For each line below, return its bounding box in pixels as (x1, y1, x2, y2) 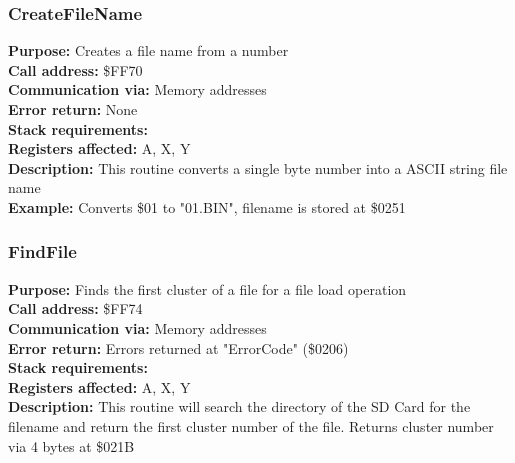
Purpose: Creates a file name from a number (8, 40, 289, 61)
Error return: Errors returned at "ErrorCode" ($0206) (8, 337, 349, 358)
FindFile (8, 239, 77, 264)
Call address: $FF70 (8, 59, 143, 80)
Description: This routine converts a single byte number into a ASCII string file (8, 157, 508, 178)
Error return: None (8, 99, 138, 119)
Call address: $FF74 (8, 298, 143, 319)
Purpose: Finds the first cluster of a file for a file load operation (8, 278, 407, 299)
